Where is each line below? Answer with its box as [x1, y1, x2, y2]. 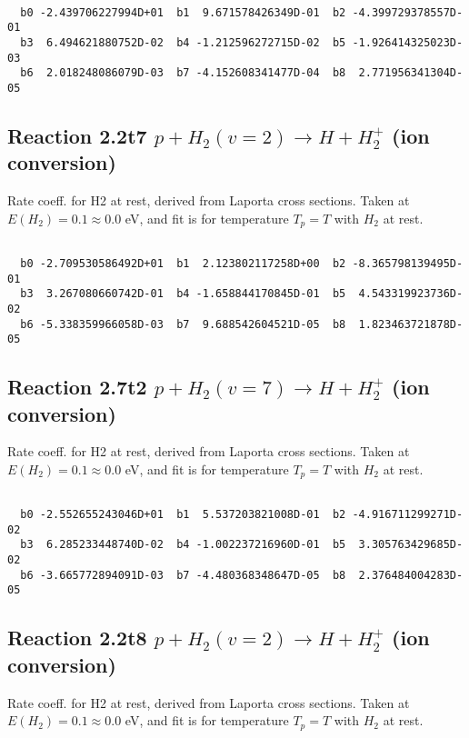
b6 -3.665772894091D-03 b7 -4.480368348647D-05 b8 [20, 568, 346, 582]
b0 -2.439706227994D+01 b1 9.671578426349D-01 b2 [20, 5, 346, 19]
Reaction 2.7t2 [7, 373, 147, 401]
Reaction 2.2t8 [7, 623, 147, 652]
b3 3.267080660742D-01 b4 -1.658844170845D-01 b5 [20, 287, 346, 301]
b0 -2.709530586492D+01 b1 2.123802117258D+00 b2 [20, 256, 346, 270]
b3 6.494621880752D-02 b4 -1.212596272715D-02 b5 [20, 35, 346, 49]
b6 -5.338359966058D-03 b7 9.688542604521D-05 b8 [20, 317, 346, 331]
